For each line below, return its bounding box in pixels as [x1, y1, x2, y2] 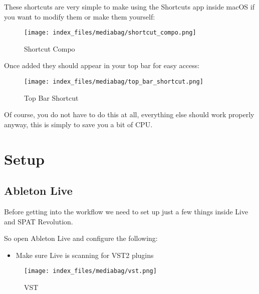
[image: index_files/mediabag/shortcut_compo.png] [24, 29, 196, 37]
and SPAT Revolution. [4, 216, 73, 226]
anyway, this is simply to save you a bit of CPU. [4, 119, 153, 129]
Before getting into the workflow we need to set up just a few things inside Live [4, 206, 248, 217]
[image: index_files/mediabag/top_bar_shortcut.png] [24, 78, 203, 86]
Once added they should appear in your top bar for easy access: [4, 60, 200, 71]
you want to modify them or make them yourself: [4, 11, 155, 22]
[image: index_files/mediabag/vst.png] [24, 267, 157, 275]
